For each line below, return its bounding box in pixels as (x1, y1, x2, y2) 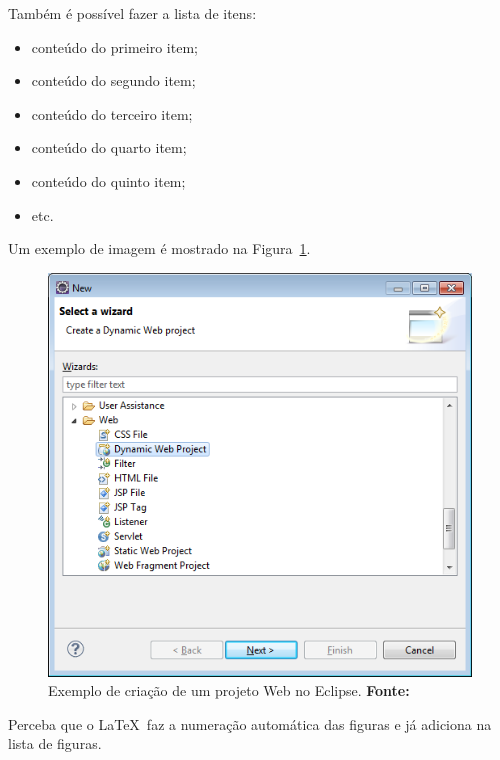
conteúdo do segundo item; (31, 70, 196, 91)
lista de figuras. (8, 733, 102, 754)
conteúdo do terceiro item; (31, 103, 193, 124)
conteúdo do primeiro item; (31, 36, 198, 57)
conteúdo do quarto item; (31, 137, 187, 158)
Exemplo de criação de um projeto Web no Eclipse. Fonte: (48, 680, 410, 701)
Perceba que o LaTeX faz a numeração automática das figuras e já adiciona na (8, 713, 492, 734)
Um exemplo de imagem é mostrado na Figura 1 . (8, 238, 311, 259)
